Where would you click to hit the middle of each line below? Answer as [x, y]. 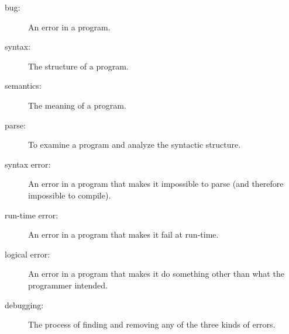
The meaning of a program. [77, 105]
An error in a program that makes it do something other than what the [156, 274]
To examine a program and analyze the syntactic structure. [135, 145]
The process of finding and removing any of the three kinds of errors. [152, 324]
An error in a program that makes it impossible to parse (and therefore [156, 184]
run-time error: [32, 215]
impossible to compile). [70, 195]
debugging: [24, 305]
